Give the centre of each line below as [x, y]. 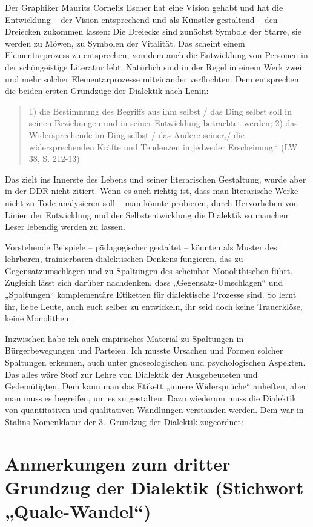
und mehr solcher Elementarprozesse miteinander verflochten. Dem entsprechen [152, 79]
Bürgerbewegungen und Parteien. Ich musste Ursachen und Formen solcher [144, 350]
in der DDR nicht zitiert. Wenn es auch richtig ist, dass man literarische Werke [152, 191]
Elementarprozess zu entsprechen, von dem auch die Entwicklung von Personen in [156, 55]
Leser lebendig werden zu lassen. [65, 227]
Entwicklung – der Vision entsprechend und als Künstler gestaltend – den [141, 19]
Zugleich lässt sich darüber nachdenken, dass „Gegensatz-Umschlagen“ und [144, 282]
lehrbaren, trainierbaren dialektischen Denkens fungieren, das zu [124, 259]
